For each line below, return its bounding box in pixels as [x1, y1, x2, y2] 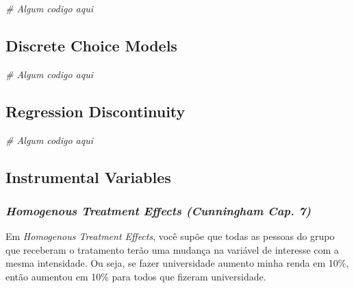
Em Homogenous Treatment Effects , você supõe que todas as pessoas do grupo [5, 229, 335, 243]
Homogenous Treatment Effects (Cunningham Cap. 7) [5, 202, 311, 219]
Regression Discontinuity [5, 100, 186, 121]
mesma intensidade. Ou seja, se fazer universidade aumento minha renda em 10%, [5, 256, 349, 270]
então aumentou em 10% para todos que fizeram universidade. [5, 269, 266, 283]
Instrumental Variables [5, 166, 171, 187]
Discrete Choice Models [5, 34, 177, 56]
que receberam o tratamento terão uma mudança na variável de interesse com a [5, 242, 339, 256]
